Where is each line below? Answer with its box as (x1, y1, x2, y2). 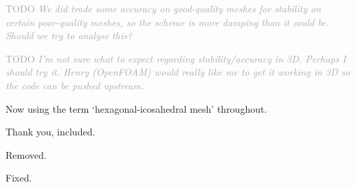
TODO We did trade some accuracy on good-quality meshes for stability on (5, 1, 321, 15)
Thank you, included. (5, 124, 96, 139)
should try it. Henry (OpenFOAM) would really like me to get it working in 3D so (5, 65, 351, 79)
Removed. (5, 147, 47, 162)
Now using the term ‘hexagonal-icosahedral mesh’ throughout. (5, 101, 267, 115)
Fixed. (5, 170, 32, 185)
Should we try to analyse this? (5, 28, 133, 43)
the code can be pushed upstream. (5, 78, 144, 92)
